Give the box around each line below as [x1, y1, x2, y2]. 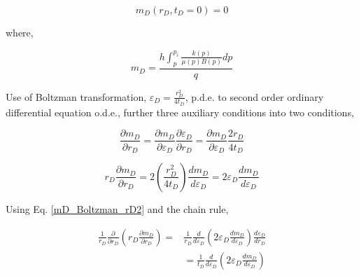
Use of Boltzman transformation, [6, 89, 147, 104]
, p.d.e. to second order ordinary [185, 89, 324, 104]
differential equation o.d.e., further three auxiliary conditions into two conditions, [6, 104, 354, 119]
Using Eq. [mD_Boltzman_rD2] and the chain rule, [6, 201, 229, 216]
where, [6, 25, 34, 39]
